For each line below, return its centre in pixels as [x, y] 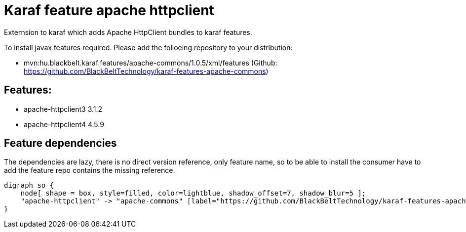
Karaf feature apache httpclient [109, 10]
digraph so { [29, 185]
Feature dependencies [60, 143]
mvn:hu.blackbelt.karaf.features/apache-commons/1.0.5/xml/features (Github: [151, 63]
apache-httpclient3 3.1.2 [63, 109]
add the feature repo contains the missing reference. [90, 170]
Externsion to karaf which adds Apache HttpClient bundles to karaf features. [128, 32]
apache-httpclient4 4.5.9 [64, 124]
